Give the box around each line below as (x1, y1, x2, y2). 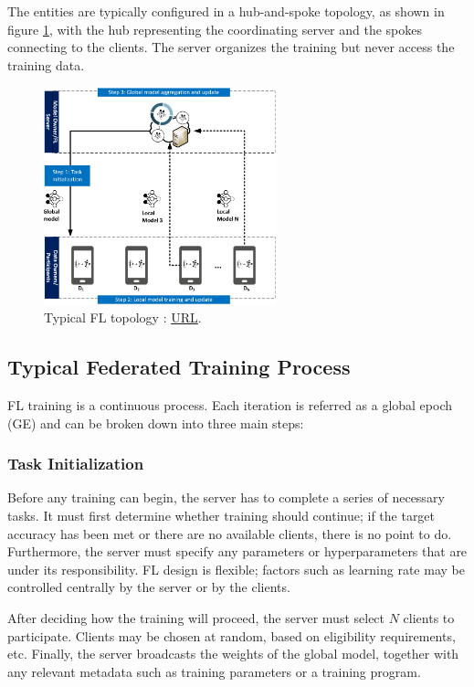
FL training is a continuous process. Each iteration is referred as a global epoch (7, 396, 453, 415)
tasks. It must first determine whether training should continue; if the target (7, 506, 436, 525)
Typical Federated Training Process (7, 353, 351, 381)
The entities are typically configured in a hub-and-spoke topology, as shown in (7, 2, 445, 20)
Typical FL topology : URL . (44, 308, 202, 327)
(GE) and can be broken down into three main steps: (7, 413, 304, 432)
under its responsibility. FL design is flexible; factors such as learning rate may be (7, 559, 465, 578)
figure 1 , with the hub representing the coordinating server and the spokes (7, 19, 423, 38)
